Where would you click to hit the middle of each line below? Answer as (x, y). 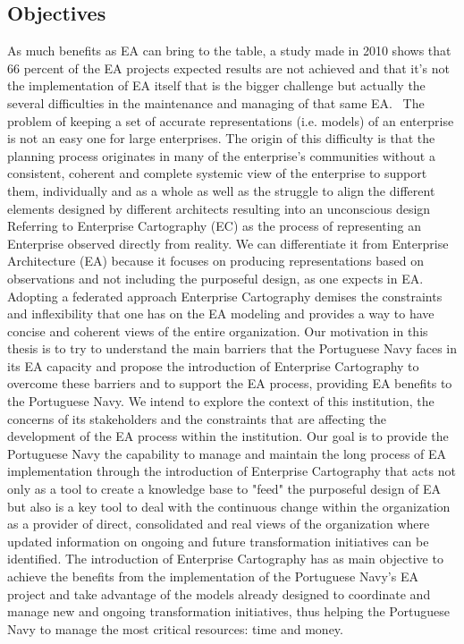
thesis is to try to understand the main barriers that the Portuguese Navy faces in (232, 348)
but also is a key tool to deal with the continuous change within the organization (229, 506)
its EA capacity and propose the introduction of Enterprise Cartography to (213, 365)
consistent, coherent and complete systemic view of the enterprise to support (217, 173)
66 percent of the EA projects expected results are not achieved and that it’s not (228, 68)
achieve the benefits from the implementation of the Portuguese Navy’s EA (213, 576)
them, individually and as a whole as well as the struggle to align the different (221, 190)
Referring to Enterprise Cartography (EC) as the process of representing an (214, 226)
